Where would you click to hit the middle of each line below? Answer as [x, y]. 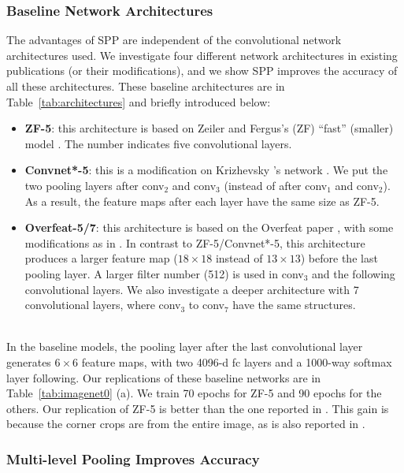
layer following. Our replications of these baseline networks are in [164, 377]
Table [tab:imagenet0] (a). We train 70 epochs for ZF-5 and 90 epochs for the [194, 393]
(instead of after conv [276, 185]
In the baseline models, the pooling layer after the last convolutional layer [185, 346]
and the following [354, 273]
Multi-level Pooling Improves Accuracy [133, 458]
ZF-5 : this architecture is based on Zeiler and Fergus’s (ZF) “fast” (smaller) [209, 128]
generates [29, 361]
